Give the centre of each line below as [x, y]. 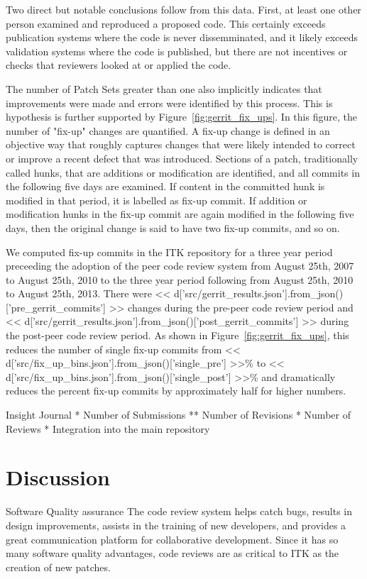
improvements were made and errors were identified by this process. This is [169, 103]
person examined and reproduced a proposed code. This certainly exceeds [166, 23]
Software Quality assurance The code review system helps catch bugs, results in [179, 511]
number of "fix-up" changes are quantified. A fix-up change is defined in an [168, 130]
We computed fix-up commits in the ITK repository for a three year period [169, 252]
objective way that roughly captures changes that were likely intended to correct [181, 144]
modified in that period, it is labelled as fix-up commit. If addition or [157, 200]
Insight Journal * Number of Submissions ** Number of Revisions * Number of [178, 415]
